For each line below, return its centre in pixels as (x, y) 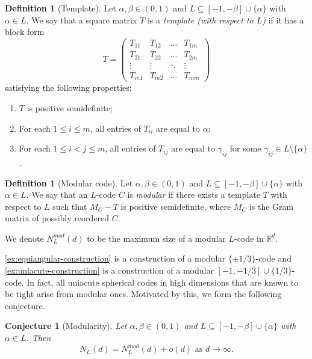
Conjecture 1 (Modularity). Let (66, 326)
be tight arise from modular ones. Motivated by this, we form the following (143, 294)
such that (70, 206)
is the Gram (271, 206)
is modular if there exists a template (194, 195)
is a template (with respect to (200, 20)
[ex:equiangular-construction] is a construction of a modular (115, 258)
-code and (274, 258)
